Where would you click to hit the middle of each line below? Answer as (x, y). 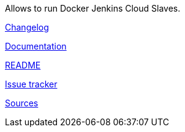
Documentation (36, 46)
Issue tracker (31, 84)
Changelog (27, 27)
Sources (22, 103)
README (23, 65)
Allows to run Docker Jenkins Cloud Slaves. (93, 8)
